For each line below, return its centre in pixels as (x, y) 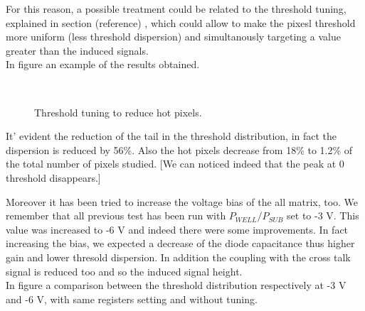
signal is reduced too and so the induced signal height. (124, 271)
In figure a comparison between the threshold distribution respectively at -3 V (176, 285)
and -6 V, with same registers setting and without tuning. (132, 299)
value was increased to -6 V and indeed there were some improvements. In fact (177, 229)
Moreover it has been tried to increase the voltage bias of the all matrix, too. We (182, 201)
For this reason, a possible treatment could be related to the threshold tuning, (176, 9)
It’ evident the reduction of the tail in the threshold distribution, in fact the (171, 136)
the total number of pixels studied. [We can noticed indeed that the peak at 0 (175, 164)
